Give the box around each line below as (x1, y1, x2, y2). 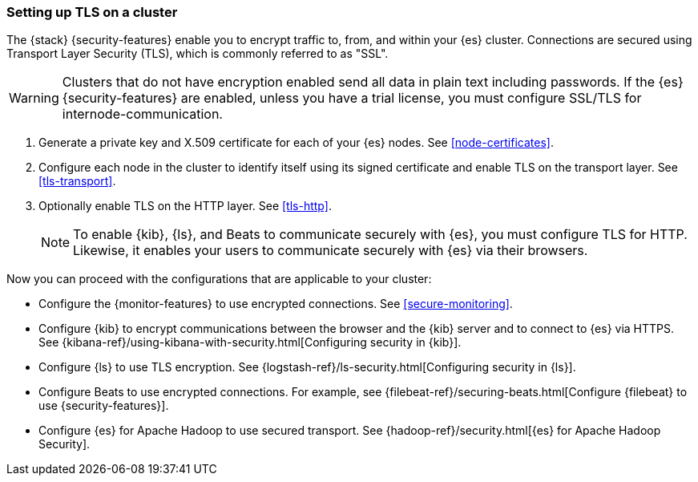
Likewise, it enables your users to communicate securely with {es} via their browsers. (73, 242, 588, 259)
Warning (9, 90, 59, 107)
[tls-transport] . (38, 174, 116, 188)
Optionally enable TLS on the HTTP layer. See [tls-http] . (38, 199, 332, 213)
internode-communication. (62, 106, 223, 123)
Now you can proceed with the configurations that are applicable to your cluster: (6, 272, 432, 286)
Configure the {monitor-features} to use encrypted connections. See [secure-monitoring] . (38, 297, 513, 311)
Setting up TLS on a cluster (6, 4, 178, 20)
